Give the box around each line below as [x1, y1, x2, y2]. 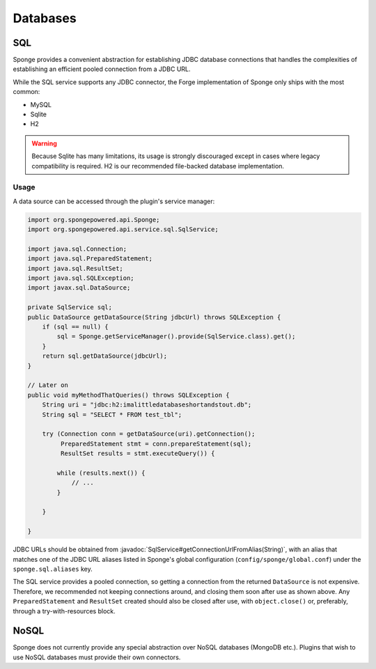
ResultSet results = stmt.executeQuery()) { [60, 450, 215, 457]
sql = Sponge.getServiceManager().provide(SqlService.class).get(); [56, 333, 296, 340]
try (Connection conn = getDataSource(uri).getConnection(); [42, 430, 256, 438]
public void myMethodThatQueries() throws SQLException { [27, 391, 230, 399]
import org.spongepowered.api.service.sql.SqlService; [27, 226, 219, 233]
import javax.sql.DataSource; [27, 284, 131, 292]
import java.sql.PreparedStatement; [27, 255, 153, 262]
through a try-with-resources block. [13, 606, 116, 615]
